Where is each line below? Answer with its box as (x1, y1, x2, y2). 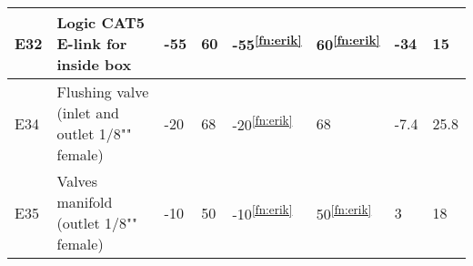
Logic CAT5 (56, 12, 146, 33)
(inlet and (56, 102, 119, 123)
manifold (56, 191, 113, 212)
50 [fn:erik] (316, 199, 372, 225)
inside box (56, 54, 132, 75)
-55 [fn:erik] (232, 31, 302, 56)
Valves (56, 170, 98, 191)
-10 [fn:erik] (232, 199, 293, 225)
